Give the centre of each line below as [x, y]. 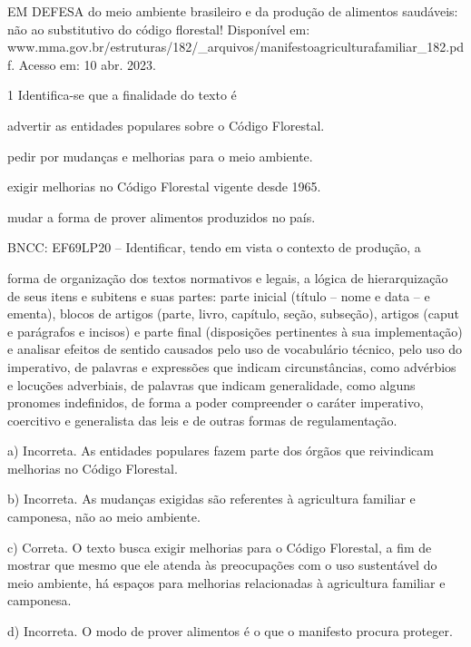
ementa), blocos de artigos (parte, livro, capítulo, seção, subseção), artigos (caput [233, 314]
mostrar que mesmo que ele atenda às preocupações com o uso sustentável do [222, 565]
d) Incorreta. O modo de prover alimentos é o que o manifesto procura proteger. [230, 631]
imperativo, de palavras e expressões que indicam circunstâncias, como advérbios [232, 366]
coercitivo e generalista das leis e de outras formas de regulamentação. [202, 420]
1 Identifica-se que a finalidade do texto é [122, 95]
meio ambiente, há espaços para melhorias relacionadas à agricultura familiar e [226, 582]
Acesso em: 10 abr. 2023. [87, 64]
